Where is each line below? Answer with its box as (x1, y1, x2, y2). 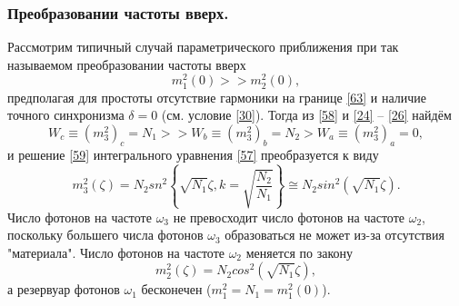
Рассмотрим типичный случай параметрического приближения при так (7, 37, 399, 56)
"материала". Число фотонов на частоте (7, 242, 225, 262)
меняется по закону (245, 242, 353, 262)
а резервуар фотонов (7, 280, 120, 299)
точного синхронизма (7, 105, 125, 124)
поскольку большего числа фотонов (7, 225, 204, 244)
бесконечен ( (141, 280, 212, 299)
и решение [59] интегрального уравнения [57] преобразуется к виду (7, 144, 379, 163)
